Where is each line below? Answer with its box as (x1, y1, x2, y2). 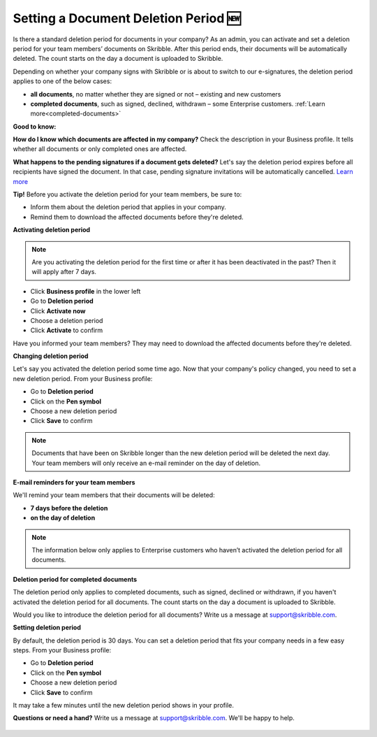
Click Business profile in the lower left (30, 287, 141, 295)
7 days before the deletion (30, 503, 108, 512)
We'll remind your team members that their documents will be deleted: (13, 491, 216, 499)
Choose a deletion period (30, 316, 103, 324)
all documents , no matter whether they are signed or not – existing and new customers (30, 90, 281, 98)
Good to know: (13, 122, 57, 131)
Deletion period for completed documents (13, 575, 138, 583)
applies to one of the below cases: (13, 77, 112, 85)
